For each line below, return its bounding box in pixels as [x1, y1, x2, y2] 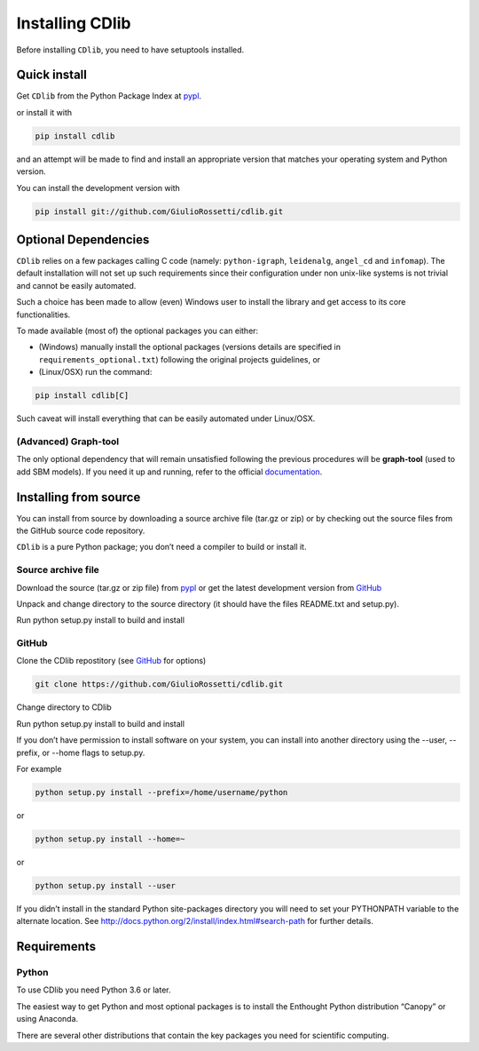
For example [16, 763, 62, 774]
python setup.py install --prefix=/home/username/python [35, 787, 288, 797]
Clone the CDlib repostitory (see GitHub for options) [16, 656, 207, 666]
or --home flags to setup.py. [41, 747, 145, 758]
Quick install [16, 68, 88, 83]
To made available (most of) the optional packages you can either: [16, 325, 259, 337]
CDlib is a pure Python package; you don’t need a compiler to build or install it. [16, 542, 307, 553]
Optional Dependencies [16, 232, 150, 247]
